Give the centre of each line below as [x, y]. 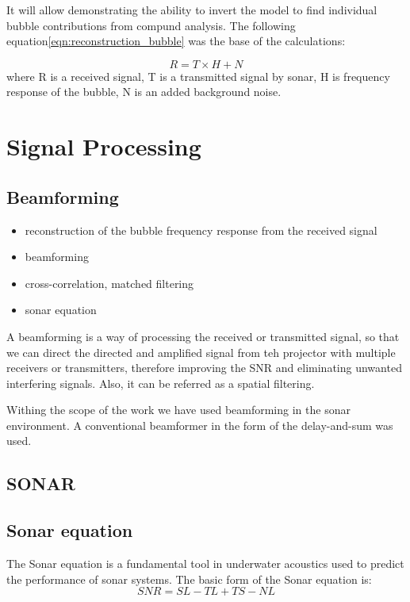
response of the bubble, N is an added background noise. [144, 92]
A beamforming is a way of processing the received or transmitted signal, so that [203, 336]
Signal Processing [104, 146]
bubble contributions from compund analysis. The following [151, 25]
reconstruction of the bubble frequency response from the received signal [201, 230]
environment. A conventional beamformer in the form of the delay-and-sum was [200, 425]
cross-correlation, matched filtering [109, 283]
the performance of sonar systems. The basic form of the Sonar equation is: [189, 579]
